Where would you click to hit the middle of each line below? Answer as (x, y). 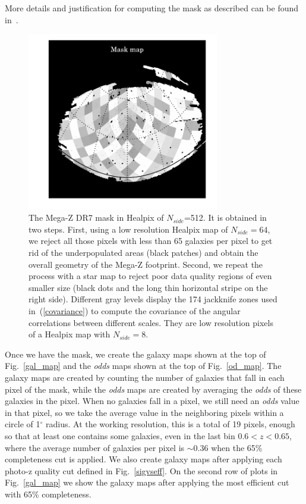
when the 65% (237, 447)
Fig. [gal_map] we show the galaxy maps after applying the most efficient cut (147, 482)
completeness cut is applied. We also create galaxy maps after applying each (143, 459)
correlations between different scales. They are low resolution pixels (151, 322)
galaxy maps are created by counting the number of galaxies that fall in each (145, 377)
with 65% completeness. (48, 494)
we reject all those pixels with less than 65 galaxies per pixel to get (151, 241)
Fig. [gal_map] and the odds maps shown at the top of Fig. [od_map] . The (143, 366)
